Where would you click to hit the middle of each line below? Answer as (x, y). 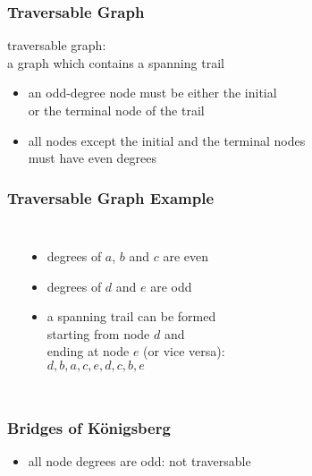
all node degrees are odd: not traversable (139, 461)
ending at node (88, 351)
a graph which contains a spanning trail (116, 62)
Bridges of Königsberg (89, 427)
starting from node (98, 333)
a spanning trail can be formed (131, 316)
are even (186, 256)
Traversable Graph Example (111, 197)
